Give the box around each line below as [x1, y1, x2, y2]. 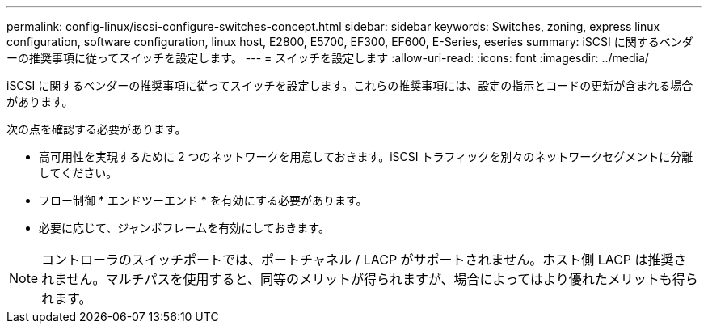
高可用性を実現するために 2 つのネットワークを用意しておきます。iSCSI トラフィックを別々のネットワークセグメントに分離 [39, 150, 693, 163]
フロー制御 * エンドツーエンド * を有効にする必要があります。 [39, 193, 368, 207]
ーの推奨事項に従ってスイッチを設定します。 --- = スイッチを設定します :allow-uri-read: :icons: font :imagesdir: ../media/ [6, 51, 649, 65]
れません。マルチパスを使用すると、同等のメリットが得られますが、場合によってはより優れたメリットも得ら [41, 271, 698, 287]
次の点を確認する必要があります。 [6, 122, 187, 136]
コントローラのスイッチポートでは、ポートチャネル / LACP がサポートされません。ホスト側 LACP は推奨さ [41, 252, 687, 268]
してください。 [39, 166, 118, 180]
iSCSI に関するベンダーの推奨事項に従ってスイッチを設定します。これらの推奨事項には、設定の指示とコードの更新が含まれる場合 [6, 78, 693, 92]
